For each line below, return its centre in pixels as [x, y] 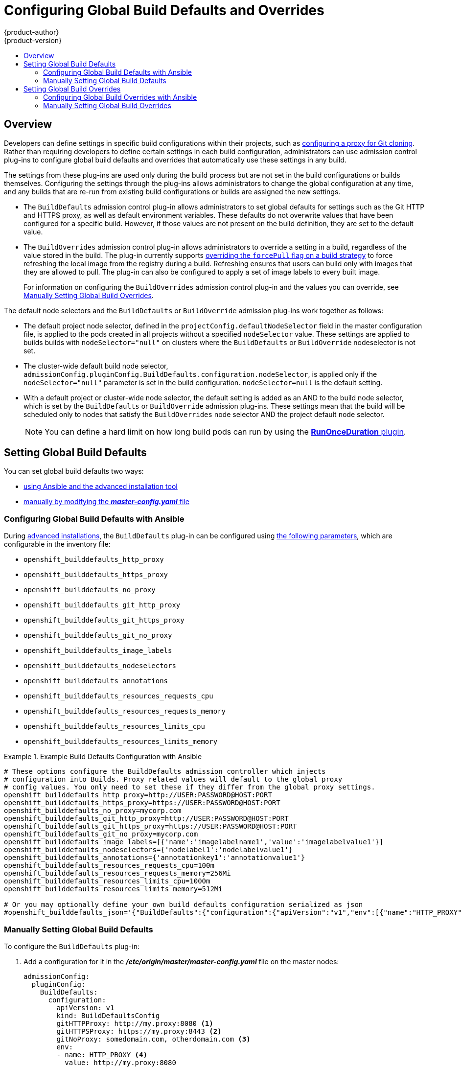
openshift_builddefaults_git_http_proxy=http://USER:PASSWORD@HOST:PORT [146, 819]
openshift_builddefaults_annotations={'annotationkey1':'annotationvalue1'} [155, 858]
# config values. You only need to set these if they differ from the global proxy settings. [190, 787]
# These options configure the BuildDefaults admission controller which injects [165, 772]
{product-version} [33, 40]
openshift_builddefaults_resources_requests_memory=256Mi [117, 873]
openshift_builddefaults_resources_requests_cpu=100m [109, 866]
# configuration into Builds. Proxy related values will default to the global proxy [173, 779]
